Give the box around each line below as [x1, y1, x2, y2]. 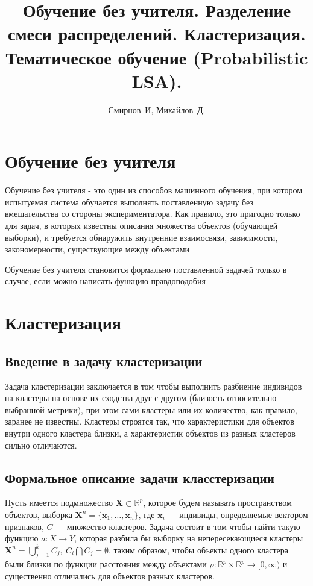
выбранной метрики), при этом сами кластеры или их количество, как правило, [5, 403, 297, 416]
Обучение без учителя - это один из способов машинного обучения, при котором [5, 184, 303, 196]
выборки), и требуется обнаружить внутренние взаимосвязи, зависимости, [5, 231, 278, 243]
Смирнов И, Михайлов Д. [108, 103, 206, 116]
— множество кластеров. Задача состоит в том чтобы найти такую [55, 520, 300, 532]
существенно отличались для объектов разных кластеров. [5, 570, 215, 582]
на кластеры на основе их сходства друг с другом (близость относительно [5, 391, 277, 404]
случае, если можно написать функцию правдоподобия [5, 275, 206, 287]
